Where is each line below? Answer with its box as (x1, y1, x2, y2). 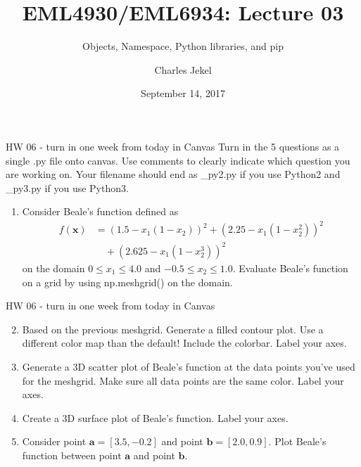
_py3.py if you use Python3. (6, 180, 129, 195)
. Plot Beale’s (268, 434, 327, 449)
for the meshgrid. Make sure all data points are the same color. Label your (22, 373, 344, 388)
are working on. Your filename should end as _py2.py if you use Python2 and (6, 167, 341, 181)
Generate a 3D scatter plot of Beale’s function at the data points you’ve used (22, 359, 355, 373)
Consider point (22, 434, 87, 449)
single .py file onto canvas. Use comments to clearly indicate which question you (6, 153, 350, 167)
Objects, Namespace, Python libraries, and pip (82, 39, 284, 53)
